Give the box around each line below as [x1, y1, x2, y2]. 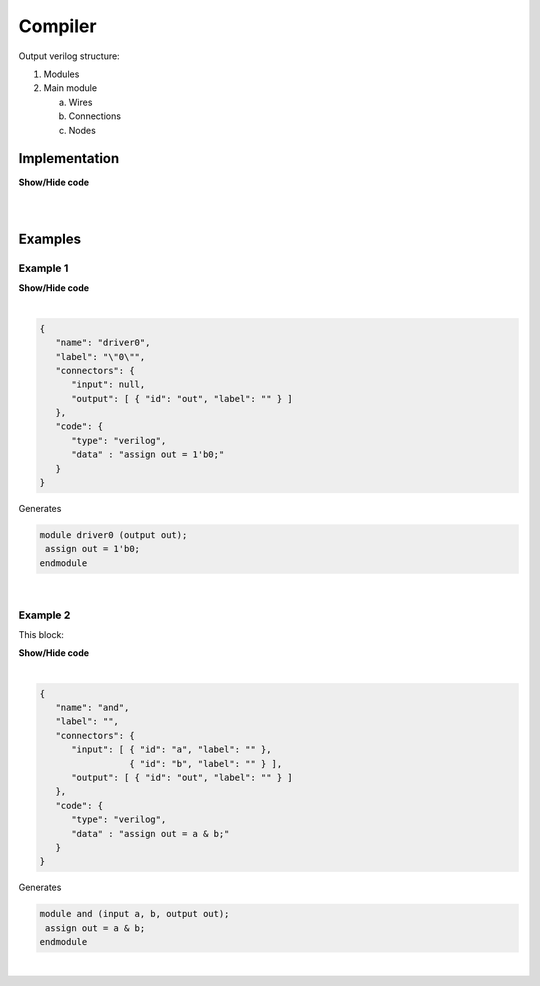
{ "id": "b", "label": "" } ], [128, 758, 283, 769]
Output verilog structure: [18, 50, 120, 62]
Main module [43, 82, 98, 94]
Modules [43, 68, 80, 80]
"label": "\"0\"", [55, 351, 146, 362]
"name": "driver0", [55, 337, 151, 349]
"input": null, [71, 379, 146, 390]
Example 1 [18, 261, 69, 275]
